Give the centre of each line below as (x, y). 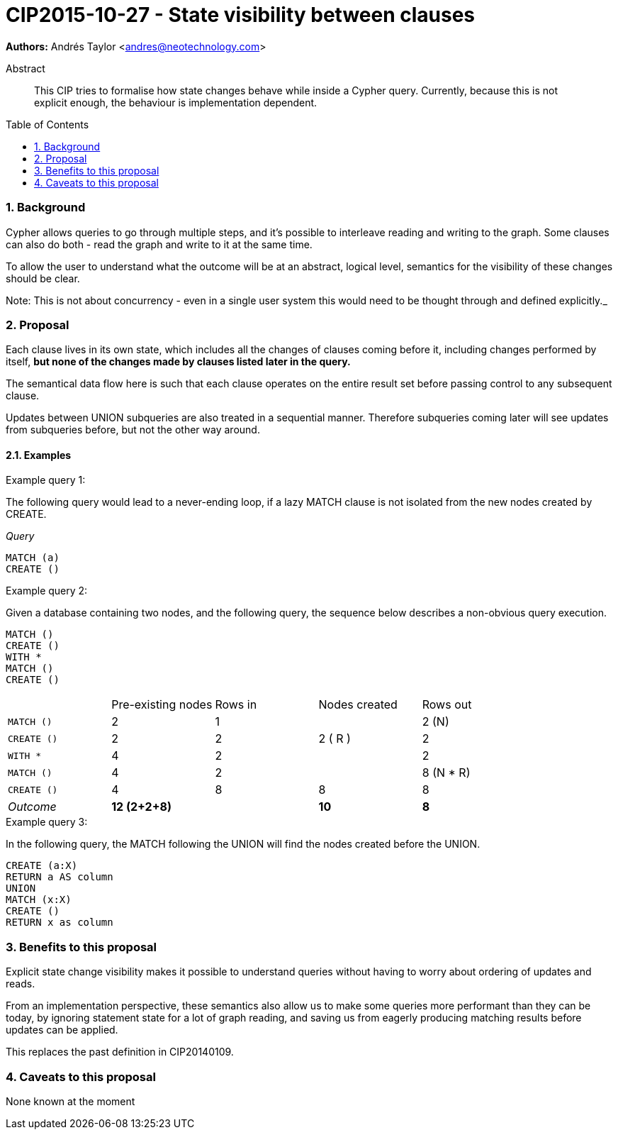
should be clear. (43, 278)
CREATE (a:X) (42, 866)
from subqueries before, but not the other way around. (133, 430)
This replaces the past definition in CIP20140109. (120, 1052)
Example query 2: (47, 591)
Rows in (236, 705)
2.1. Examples (39, 455)
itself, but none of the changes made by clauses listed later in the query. (178, 362)
